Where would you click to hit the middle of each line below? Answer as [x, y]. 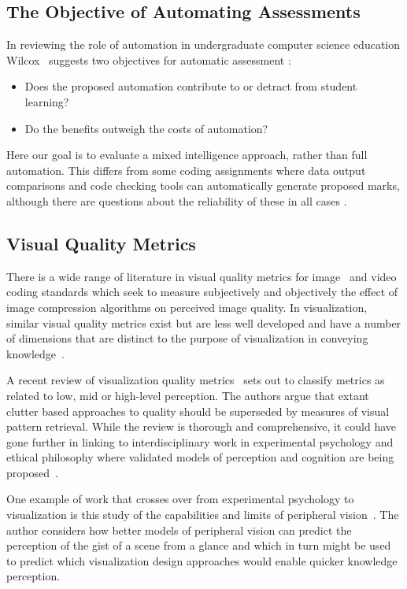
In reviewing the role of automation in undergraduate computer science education [203, 44]
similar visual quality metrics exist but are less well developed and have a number [204, 322]
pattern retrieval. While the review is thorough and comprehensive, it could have [202, 426]
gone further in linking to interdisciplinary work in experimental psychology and [200, 441]
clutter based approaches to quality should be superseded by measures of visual [198, 411]
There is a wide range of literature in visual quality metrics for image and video [202, 276]
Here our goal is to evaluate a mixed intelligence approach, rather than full [187, 155]
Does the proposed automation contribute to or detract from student [191, 86]
